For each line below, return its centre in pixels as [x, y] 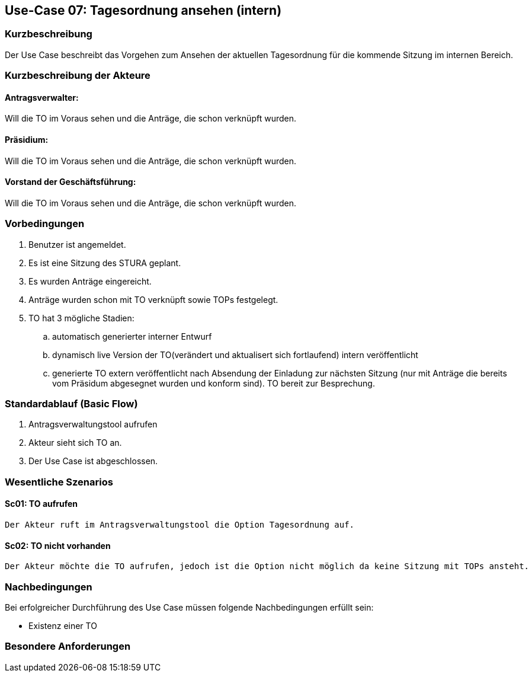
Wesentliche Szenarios [59, 482]
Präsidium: [27, 140]
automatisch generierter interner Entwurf [132, 336]
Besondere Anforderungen [68, 646]
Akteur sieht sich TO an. [75, 443]
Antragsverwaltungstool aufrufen [93, 424]
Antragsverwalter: [42, 97]
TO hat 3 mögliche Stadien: [81, 318]
